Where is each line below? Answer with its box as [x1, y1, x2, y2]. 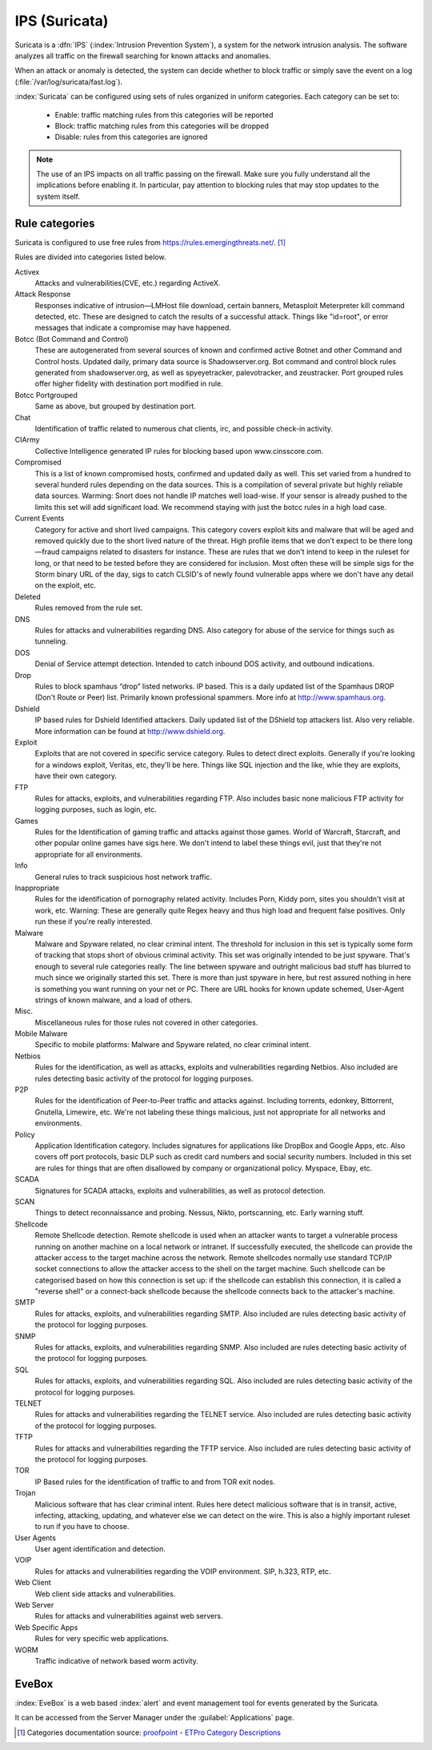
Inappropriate [14, 883, 60, 893]
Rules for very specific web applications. [34, 1634, 170, 1644]
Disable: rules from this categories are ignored [54, 132, 208, 142]
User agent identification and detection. [34, 1544, 166, 1554]
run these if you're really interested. [34, 917, 153, 926]
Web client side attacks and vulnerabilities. [34, 1589, 176, 1599]
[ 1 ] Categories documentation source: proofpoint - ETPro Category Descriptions [17, 1728, 282, 1737]
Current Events [14, 513, 65, 524]
